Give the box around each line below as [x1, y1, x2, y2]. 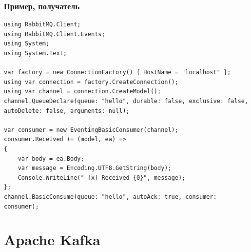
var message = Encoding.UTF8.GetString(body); [18, 165, 172, 172]
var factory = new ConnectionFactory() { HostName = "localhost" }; [4, 69, 231, 76]
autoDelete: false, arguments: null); [4, 107, 130, 114]
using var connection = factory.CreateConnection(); [4, 78, 178, 85]
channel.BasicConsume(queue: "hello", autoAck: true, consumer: [4, 193, 217, 200]
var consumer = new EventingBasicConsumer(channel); [4, 126, 178, 133]
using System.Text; [4, 50, 67, 57]
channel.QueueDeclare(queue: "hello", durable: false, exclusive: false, [4, 97, 249, 105]
